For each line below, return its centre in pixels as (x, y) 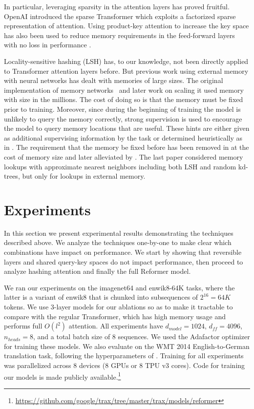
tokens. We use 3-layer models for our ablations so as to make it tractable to (118, 306)
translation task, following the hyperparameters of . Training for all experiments (124, 356)
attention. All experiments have (116, 326)
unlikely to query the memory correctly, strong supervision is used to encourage (123, 118)
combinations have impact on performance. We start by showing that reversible (123, 252)
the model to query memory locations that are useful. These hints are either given (127, 128)
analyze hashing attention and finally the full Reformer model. (97, 271)
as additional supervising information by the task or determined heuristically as (123, 137)
